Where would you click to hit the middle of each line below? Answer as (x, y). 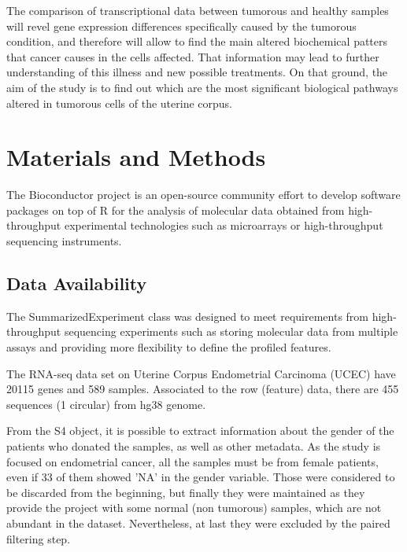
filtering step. (39, 538)
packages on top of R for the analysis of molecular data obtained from (176, 210)
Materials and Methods (136, 157)
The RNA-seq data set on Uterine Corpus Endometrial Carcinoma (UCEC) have (201, 373)
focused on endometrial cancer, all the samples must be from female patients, (192, 461)
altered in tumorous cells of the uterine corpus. (119, 103)
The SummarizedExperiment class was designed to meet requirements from (188, 316)
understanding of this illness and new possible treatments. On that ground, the (197, 72)
